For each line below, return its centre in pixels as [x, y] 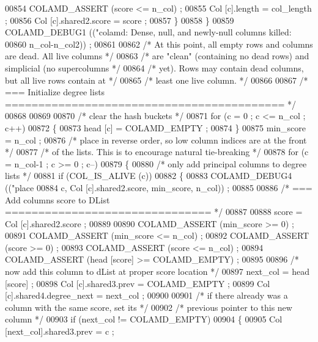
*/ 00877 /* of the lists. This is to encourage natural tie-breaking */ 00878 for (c [157, 152]
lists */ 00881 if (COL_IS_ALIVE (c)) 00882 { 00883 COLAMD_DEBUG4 [149, 176]
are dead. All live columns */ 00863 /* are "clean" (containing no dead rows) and [157, 56]
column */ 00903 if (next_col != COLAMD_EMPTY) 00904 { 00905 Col [144, 319]
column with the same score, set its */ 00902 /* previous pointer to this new [149, 307]
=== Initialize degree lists [55, 92]
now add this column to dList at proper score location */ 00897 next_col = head [157, 271]
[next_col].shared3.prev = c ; [60, 331]
